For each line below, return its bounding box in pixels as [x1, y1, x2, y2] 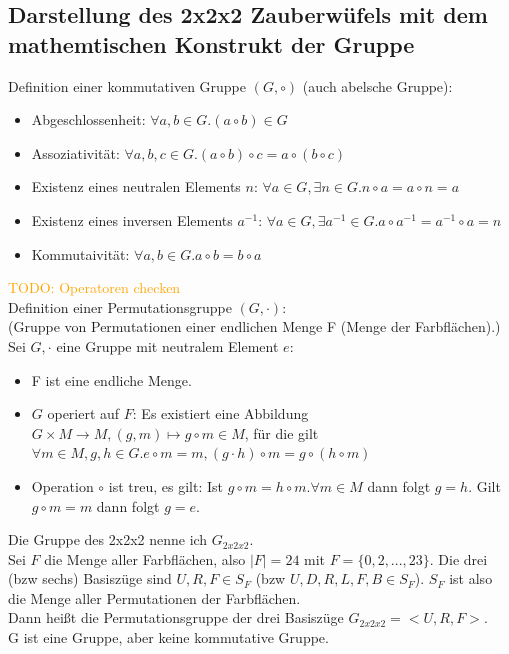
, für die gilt [244, 422, 319, 443]
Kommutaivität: [31, 243, 130, 264]
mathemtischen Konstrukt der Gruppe [8, 28, 415, 59]
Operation [31, 475, 94, 496]
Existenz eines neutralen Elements [31, 176, 241, 197]
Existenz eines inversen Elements [31, 209, 233, 230]
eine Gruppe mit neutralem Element [56, 335, 279, 356]
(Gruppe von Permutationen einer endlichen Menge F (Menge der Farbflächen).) [8, 316, 501, 337]
